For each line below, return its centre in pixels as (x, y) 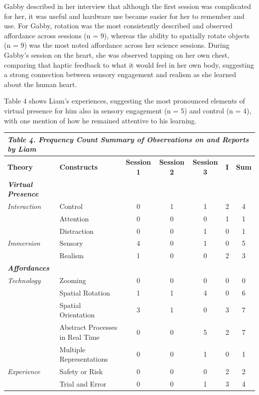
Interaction (24, 206)
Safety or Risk (81, 371)
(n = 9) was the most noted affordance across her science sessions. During (117, 45)
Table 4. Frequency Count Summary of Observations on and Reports (128, 139)
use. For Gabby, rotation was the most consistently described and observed (118, 26)
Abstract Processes (88, 327)
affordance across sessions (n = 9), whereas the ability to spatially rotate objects (127, 35)
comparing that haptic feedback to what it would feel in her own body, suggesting (129, 64)
